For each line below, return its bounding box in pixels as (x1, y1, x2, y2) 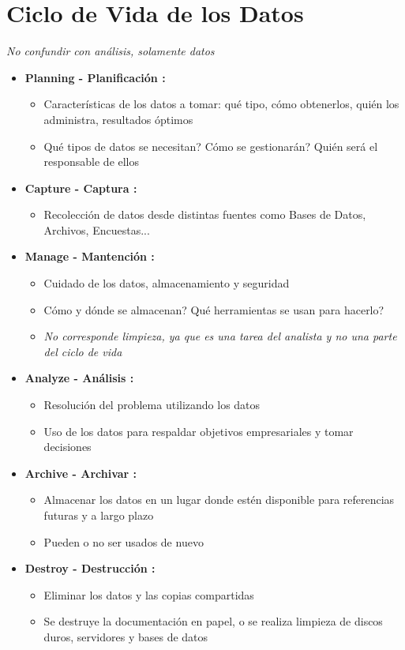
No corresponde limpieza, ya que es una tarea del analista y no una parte (43, 328, 397, 344)
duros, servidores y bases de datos (43, 628, 208, 644)
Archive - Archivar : (24, 464, 137, 481)
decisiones (43, 438, 92, 455)
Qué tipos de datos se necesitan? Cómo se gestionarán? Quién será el (43, 137, 378, 154)
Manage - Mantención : (24, 248, 155, 265)
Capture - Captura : (24, 179, 137, 196)
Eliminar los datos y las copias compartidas (43, 586, 254, 603)
